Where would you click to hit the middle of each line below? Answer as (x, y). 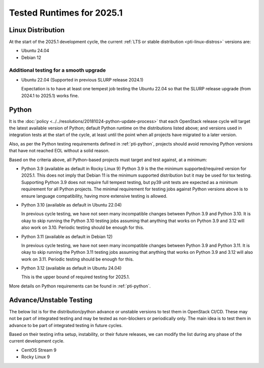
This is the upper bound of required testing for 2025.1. (76, 277)
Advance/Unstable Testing (51, 300)
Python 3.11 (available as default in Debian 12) (67, 236)
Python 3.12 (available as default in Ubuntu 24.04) (71, 268)
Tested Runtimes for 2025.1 (66, 13)
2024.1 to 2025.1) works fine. (50, 96)
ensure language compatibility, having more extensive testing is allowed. (94, 196)
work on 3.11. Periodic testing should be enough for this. (77, 259)
